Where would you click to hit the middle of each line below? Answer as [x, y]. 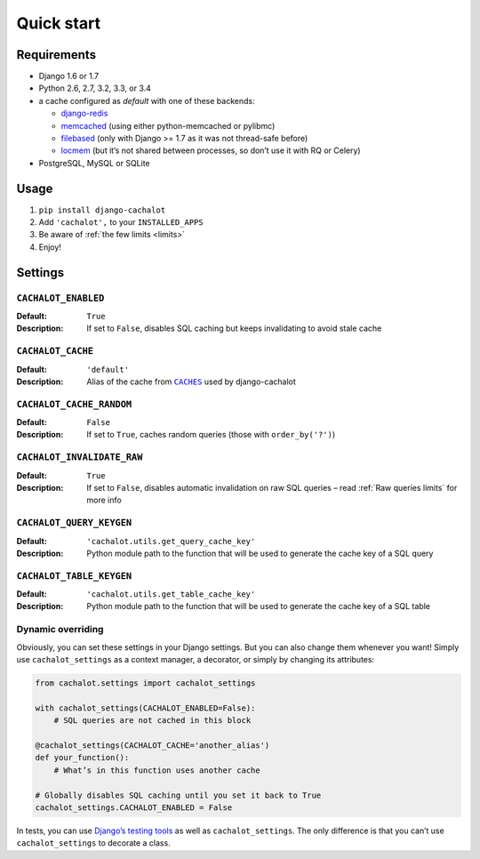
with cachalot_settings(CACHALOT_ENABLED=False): [145, 708]
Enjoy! [50, 247]
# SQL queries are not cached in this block [152, 721]
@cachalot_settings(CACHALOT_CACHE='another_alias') [152, 745]
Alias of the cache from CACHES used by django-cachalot [192, 381]
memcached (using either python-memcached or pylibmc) [168, 125]
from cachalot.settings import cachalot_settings [145, 683]
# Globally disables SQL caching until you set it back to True [178, 795]
